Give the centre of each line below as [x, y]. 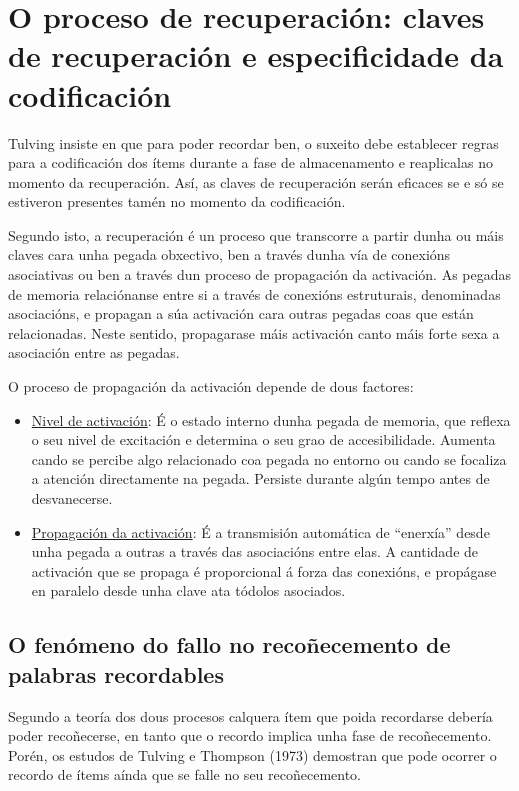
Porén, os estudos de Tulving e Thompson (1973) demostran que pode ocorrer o [252, 754]
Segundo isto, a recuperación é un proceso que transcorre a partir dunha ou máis [256, 234]
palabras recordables [116, 673]
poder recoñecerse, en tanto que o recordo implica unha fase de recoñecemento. [250, 735]
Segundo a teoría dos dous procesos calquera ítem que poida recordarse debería [250, 715]
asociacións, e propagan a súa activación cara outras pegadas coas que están [241, 313]
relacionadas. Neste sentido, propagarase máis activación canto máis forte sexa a [254, 332]
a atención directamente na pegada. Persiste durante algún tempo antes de [260, 478]
